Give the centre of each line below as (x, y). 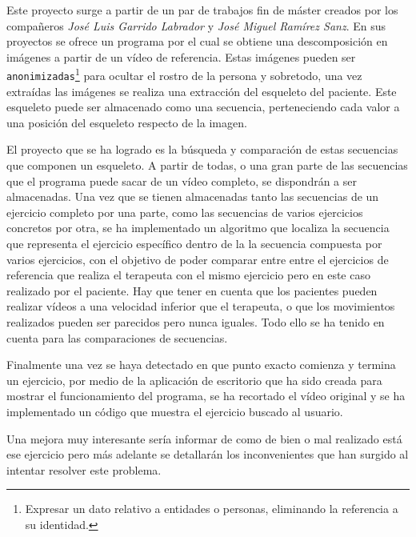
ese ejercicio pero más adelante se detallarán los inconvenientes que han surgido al (208, 454)
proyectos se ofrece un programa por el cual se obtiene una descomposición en (197, 41)
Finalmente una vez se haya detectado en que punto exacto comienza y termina (201, 365)
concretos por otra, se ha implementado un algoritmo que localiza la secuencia (198, 228)
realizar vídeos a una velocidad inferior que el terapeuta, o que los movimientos (201, 306)
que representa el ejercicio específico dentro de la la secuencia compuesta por (194, 244)
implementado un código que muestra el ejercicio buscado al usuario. (175, 411)
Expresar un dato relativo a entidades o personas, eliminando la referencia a (212, 509)
